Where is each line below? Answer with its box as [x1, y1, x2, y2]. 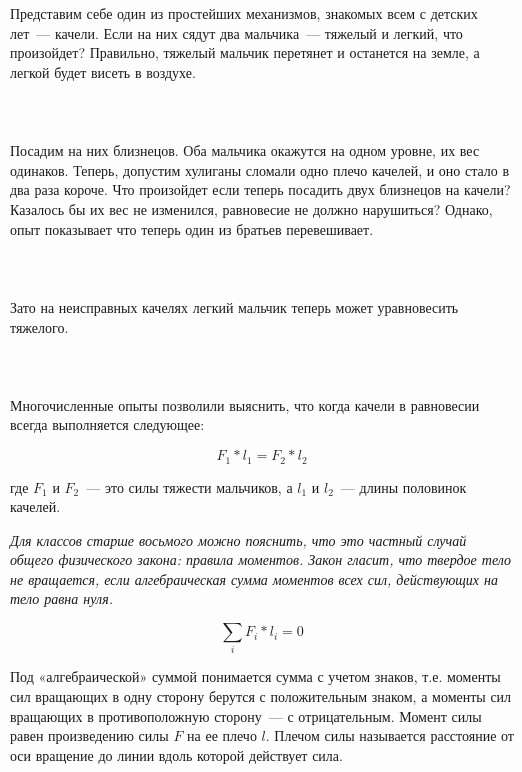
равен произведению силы [10, 725, 169, 746]
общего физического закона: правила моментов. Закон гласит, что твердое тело [10, 549, 512, 570]
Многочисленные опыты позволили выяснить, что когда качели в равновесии [10, 394, 480, 415]
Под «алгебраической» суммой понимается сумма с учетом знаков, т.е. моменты [10, 666, 501, 687]
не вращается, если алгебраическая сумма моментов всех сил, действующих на [10, 568, 499, 589]
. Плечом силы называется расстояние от [265, 725, 514, 746]
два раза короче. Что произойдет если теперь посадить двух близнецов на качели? [10, 179, 511, 200]
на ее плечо [187, 725, 257, 746]
